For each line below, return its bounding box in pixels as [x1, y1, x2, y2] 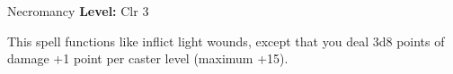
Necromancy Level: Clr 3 [7, 2, 149, 20]
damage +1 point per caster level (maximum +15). [7, 49, 289, 68]
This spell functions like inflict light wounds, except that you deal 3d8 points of [7, 31, 445, 50]
